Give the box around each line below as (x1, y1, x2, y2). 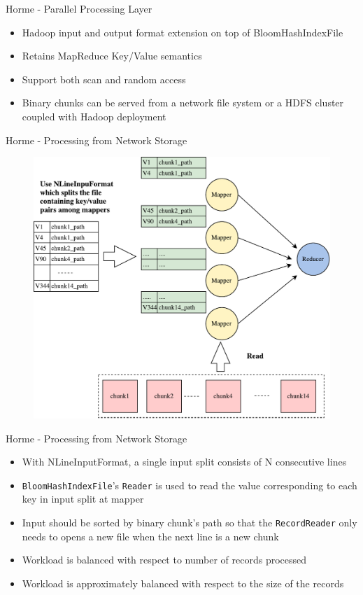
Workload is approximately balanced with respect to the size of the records (22, 575, 344, 590)
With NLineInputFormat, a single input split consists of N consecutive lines (22, 454, 347, 469)
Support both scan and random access (22, 71, 186, 86)
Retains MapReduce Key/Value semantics (22, 48, 202, 63)
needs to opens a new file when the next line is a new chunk (22, 528, 279, 543)
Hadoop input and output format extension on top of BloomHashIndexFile (22, 24, 343, 39)
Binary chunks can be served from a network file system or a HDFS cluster (22, 95, 344, 110)
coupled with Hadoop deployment (22, 108, 166, 123)
